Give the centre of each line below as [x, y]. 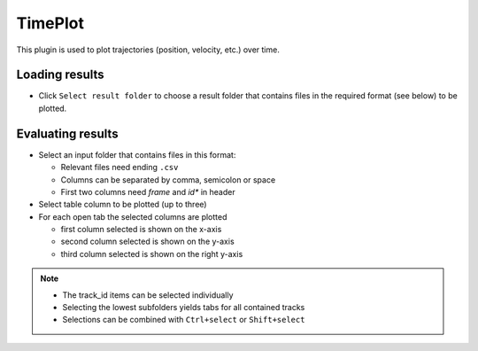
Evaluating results [67, 133]
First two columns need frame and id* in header [148, 191]
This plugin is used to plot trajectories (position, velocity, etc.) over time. [148, 50]
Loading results [61, 75]
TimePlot [50, 23]
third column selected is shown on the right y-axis [152, 253]
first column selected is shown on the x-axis [141, 230]
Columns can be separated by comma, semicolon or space [168, 179]
